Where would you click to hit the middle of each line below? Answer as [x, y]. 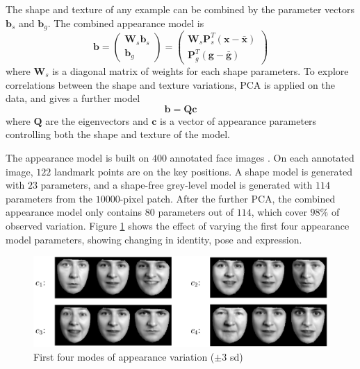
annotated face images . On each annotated [262, 157]
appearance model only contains [74, 212]
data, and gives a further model [73, 98]
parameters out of [196, 212]
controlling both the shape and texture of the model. [118, 134]
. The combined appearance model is [126, 23]
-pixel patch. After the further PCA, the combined [228, 198]
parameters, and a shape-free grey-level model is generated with [177, 185]
